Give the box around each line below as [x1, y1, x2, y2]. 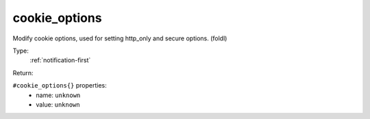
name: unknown [36, 91, 81, 99]
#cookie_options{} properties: [12, 81, 108, 90]
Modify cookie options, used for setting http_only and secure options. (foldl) [12, 34, 227, 42]
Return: [12, 68, 34, 77]
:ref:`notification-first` [29, 56, 91, 64]
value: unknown [36, 100, 80, 109]
